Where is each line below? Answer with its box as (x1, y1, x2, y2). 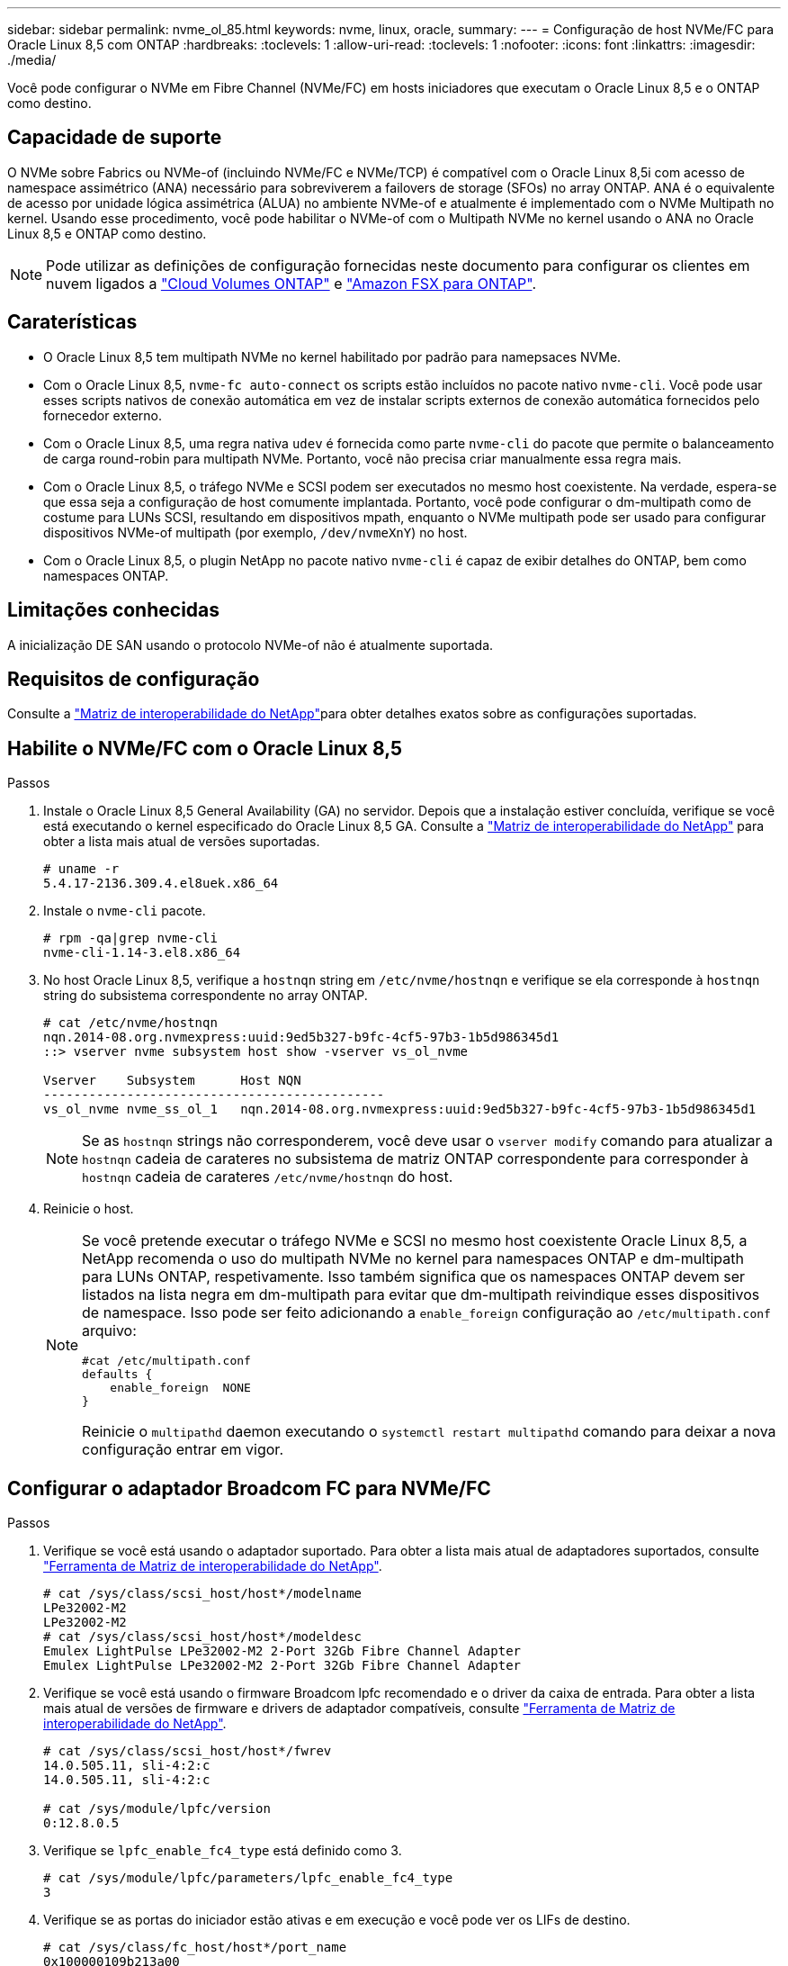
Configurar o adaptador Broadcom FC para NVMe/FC (7, 1476, 491, 1500)
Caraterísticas (7, 311, 138, 334)
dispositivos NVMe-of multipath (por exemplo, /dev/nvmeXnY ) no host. (43, 524, 468, 540)
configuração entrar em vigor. (82, 1440, 283, 1459)
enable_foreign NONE (110, 1381, 251, 1395)
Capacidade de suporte (7, 126, 222, 149)
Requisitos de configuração (7, 667, 260, 690)
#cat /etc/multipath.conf (82, 1354, 251, 1368)
